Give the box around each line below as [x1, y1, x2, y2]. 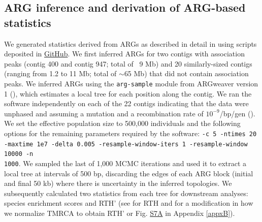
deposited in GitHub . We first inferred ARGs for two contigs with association [4, 48, 245, 59]
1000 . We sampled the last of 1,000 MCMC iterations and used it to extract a [4, 157, 247, 168]
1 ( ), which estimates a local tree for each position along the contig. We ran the [4, 88, 252, 99]
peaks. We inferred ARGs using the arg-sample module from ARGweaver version [4, 78, 258, 88]
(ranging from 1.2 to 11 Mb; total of [4, 68, 117, 79]
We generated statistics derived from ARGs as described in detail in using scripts [4, 38, 257, 49]
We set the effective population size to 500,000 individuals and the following [4, 118, 241, 129]
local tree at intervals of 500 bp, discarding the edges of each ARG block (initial [4, 168, 253, 178]
